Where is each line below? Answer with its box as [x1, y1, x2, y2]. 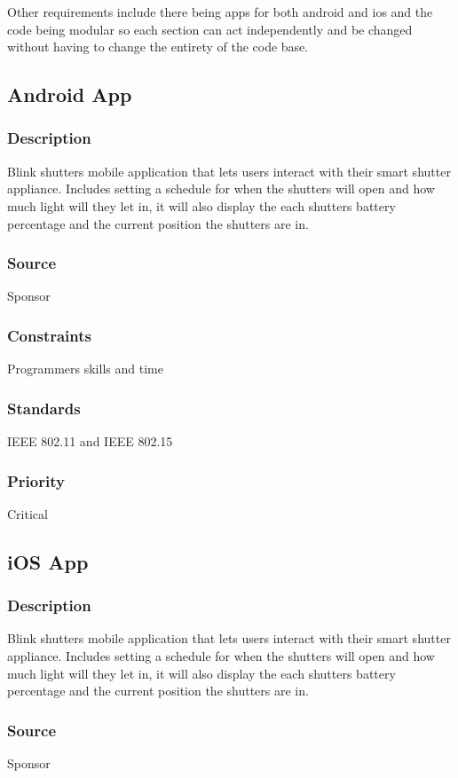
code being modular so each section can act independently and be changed [7, 20, 413, 38]
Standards [7, 397, 81, 419]
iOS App [7, 547, 89, 575]
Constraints [7, 324, 91, 346]
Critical [7, 504, 48, 523]
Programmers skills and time [7, 359, 163, 378]
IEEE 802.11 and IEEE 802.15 [7, 432, 173, 450]
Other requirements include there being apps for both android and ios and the [7, 3, 433, 20]
